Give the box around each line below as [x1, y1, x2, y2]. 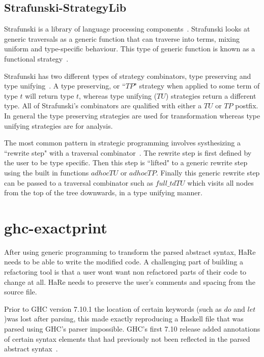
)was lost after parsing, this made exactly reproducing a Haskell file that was [4, 313, 244, 324]
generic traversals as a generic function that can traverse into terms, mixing [4, 33, 240, 44]
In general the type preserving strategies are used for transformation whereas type [4, 110, 260, 121]
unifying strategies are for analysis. [4, 120, 113, 131]
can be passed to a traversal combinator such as [4, 177, 153, 188]
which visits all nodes [187, 177, 254, 188]
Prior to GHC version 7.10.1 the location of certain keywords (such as [4, 303, 222, 314]
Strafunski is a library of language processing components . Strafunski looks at [4, 23, 250, 34]
